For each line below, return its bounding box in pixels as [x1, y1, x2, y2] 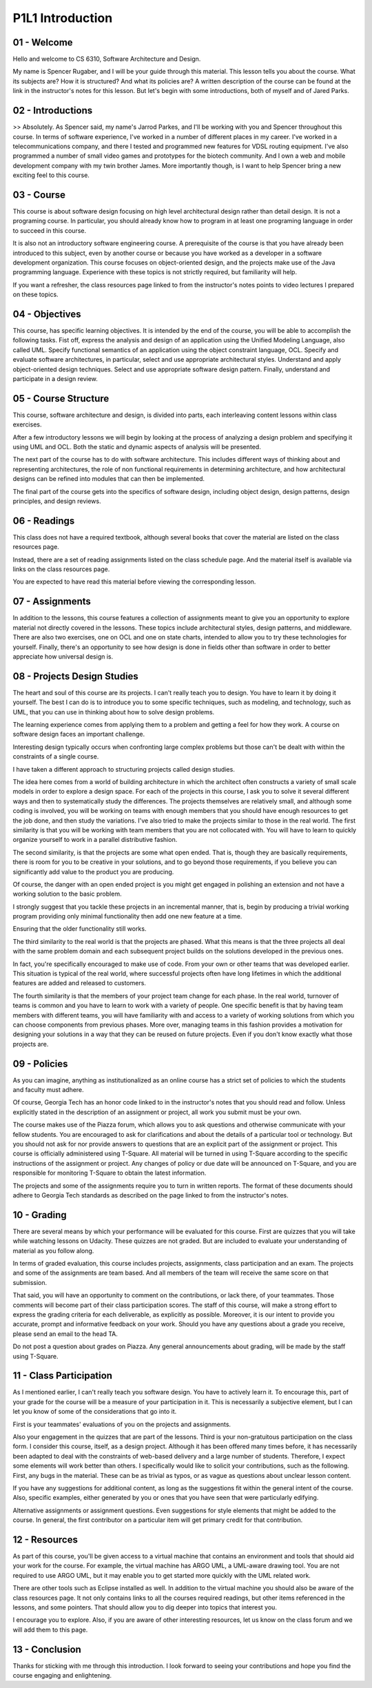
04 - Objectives [12, 308, 81, 320]
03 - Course [12, 189, 65, 200]
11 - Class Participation [12, 1370, 113, 1381]
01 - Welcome [12, 37, 73, 48]
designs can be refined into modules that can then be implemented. [12, 475, 205, 483]
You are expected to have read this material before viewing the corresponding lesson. [12, 577, 256, 586]
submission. [12, 1278, 48, 1286]
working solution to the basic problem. [12, 889, 122, 898]
